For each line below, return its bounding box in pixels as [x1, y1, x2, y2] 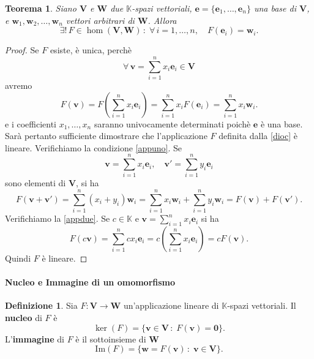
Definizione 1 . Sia [5, 299, 78, 312]
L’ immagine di [5, 332, 64, 345]
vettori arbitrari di [65, 13, 135, 26]
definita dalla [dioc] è [219, 129, 297, 142]
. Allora [148, 13, 177, 26]
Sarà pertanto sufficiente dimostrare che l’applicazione [5, 129, 207, 142]
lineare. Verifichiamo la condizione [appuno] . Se [5, 141, 182, 154]
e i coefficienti [5, 117, 56, 130]
